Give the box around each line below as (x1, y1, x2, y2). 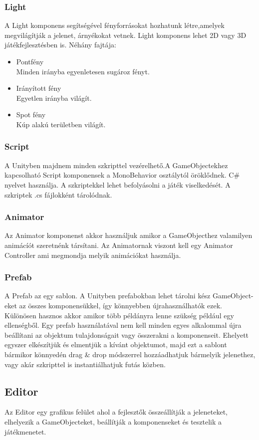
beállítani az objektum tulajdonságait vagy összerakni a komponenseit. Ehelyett (4, 329, 249, 340)
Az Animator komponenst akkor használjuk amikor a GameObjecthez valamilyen (4, 230, 253, 240)
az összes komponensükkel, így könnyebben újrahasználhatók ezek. (19, 300, 222, 310)
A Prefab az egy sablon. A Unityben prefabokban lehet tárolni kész (4, 290, 211, 301)
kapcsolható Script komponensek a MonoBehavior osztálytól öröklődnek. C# (4, 170, 240, 180)
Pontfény (16, 56, 44, 66)
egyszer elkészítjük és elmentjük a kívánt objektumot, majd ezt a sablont (4, 339, 227, 350)
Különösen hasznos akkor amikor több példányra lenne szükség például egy (4, 310, 234, 320)
